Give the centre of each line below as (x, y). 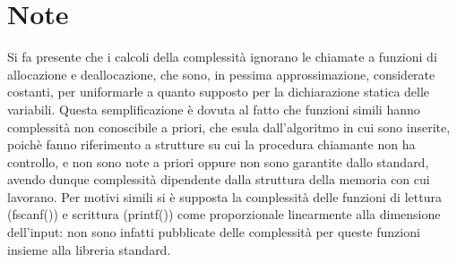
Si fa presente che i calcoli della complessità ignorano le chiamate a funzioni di (222, 57)
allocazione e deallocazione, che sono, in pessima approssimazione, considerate (221, 74)
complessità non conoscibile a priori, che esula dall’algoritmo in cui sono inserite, (229, 127)
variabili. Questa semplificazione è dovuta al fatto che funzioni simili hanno (214, 109)
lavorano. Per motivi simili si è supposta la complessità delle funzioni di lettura (224, 196)
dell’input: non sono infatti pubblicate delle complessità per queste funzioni (214, 232)
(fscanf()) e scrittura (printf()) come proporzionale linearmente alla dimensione (224, 214)
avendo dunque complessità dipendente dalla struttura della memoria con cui (219, 179)
